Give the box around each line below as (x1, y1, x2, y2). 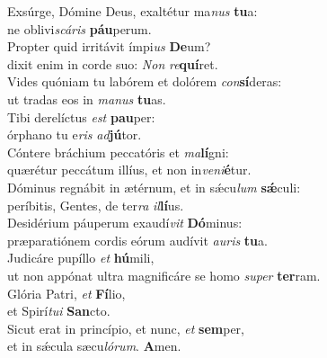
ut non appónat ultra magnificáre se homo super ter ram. (7, 265, 321, 284)
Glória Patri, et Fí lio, (7, 283, 126, 302)
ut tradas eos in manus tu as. (7, 89, 166, 108)
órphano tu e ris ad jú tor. (7, 125, 142, 144)
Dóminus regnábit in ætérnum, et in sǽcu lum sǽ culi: (7, 177, 301, 196)
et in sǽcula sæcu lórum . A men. (7, 336, 181, 355)
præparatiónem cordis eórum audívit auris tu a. (7, 230, 268, 249)
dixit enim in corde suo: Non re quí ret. (7, 54, 218, 73)
